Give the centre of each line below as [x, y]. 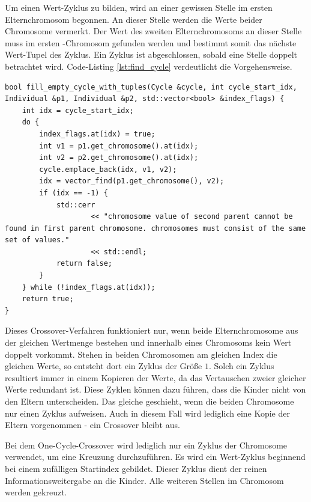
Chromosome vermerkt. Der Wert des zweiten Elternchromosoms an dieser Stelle [153, 31]
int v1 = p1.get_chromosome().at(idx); [119, 146]
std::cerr [76, 205]
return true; [48, 299]
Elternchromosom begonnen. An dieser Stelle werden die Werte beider [134, 19]
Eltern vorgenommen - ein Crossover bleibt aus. [92, 425]
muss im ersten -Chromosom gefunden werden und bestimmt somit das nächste [151, 42]
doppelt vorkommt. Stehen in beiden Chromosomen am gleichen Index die [141, 354]
